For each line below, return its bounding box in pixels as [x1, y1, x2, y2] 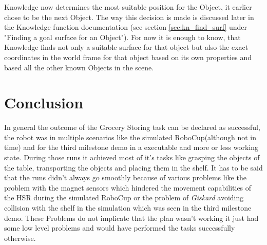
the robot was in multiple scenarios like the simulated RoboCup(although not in [4, 131, 256, 142]
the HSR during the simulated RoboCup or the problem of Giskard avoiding [4, 192, 244, 203]
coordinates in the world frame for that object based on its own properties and [4, 51, 252, 62]
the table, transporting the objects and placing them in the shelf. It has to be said [4, 162, 263, 173]
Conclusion [4, 92, 84, 113]
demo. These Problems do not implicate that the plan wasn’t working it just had [4, 212, 259, 223]
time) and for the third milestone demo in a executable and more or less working [4, 142, 259, 153]
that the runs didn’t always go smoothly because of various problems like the [4, 172, 246, 183]
